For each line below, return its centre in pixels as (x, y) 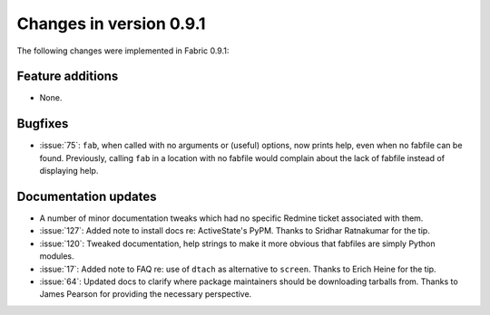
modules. (57, 256)
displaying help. (69, 171)
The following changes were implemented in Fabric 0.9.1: (123, 51)
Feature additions (68, 76)
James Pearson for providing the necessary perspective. (146, 294)
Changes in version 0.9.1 (111, 24)
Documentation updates (87, 196)
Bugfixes (43, 124)
